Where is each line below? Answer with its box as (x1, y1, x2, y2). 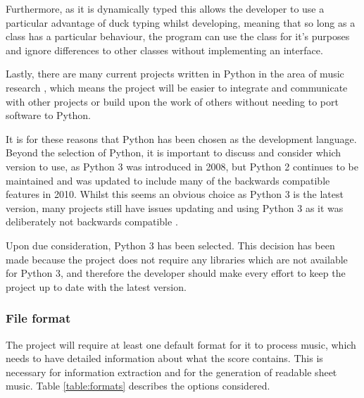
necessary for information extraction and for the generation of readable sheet (6, 364, 337, 379)
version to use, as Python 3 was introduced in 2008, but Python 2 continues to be (6, 158, 358, 173)
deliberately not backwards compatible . (6, 214, 178, 229)
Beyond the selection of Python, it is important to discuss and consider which (6, 145, 341, 160)
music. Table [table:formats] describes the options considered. (6, 378, 270, 393)
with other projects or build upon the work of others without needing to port (6, 94, 339, 108)
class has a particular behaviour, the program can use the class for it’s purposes (6, 29, 350, 44)
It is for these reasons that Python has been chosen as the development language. (6, 131, 357, 146)
